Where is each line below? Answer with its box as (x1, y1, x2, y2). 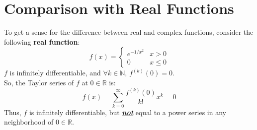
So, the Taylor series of (4, 77, 74, 87)
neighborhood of (4, 117, 54, 127)
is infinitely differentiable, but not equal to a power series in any (29, 107, 226, 117)
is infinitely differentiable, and (9, 67, 101, 78)
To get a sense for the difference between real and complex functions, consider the (4, 27, 254, 37)
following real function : (4, 36, 80, 47)
